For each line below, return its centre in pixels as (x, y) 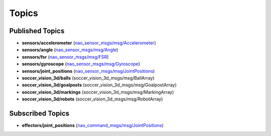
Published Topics (37, 31)
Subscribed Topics (39, 113)
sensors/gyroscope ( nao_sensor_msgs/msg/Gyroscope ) (81, 64)
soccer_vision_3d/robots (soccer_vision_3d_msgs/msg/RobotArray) (92, 99)
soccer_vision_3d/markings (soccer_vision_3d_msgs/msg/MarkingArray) (98, 92)
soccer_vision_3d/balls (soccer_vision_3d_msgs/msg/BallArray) (88, 78)
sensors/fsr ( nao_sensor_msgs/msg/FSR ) (65, 57)
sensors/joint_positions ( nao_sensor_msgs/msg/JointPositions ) (88, 71)
